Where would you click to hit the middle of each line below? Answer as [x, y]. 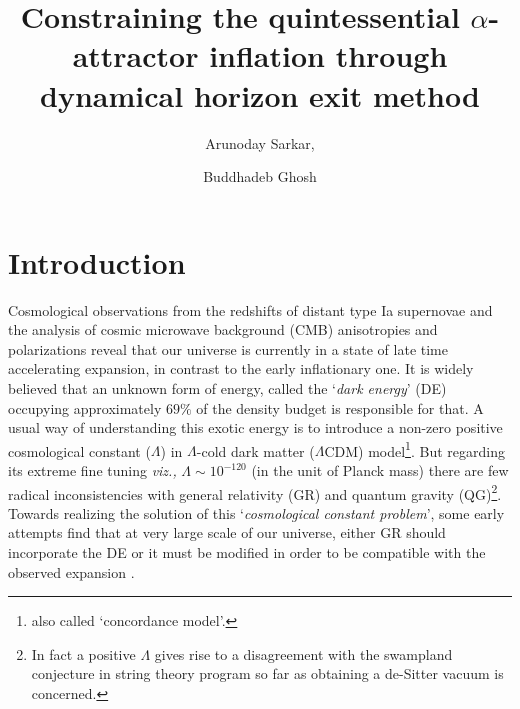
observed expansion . [71, 571]
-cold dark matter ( [255, 450]
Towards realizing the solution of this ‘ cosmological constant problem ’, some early [256, 512]
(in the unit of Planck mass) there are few [380, 470]
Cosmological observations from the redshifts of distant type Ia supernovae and [250, 309]
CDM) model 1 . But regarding [414, 449]
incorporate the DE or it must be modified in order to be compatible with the [247, 552]
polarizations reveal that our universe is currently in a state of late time [228, 348]
